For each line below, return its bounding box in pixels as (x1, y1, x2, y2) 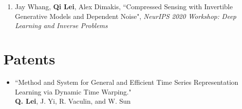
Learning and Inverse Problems (15, 20, 108, 31)
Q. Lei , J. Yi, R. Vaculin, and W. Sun (15, 96, 131, 106)
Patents (3, 48, 56, 68)
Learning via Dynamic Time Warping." (15, 86, 131, 96)
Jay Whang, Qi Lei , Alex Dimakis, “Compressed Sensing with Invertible (15, 1, 233, 11)
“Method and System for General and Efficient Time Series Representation (15, 77, 239, 87)
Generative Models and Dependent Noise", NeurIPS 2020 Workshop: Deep (15, 11, 237, 21)
